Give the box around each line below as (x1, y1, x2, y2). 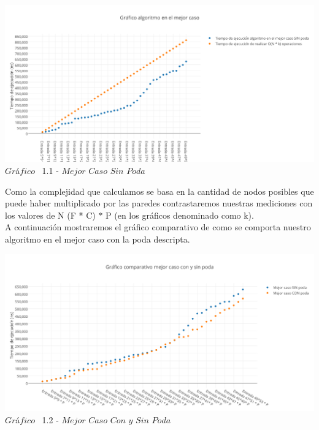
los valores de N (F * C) (5, 208, 96, 221)
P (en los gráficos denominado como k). (106, 208, 254, 221)
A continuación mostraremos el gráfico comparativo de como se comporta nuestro (5, 221, 311, 233)
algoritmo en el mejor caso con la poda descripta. (5, 232, 190, 245)
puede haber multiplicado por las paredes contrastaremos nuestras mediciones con (5, 197, 313, 209)
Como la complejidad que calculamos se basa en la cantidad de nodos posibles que (5, 184, 314, 197)
